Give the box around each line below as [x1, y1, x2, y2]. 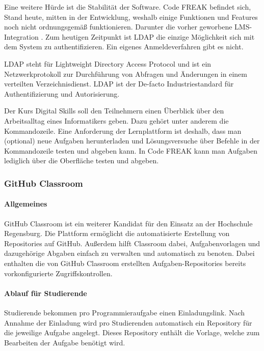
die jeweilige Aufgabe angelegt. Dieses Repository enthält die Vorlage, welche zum [4, 327, 260, 338]
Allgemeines [4, 198, 47, 209]
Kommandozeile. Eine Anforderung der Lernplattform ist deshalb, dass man [4, 125, 242, 136]
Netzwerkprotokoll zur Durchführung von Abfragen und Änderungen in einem [4, 68, 247, 79]
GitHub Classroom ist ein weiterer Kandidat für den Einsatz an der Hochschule [4, 218, 253, 228]
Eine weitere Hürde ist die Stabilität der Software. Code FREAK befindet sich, [4, 2, 251, 12]
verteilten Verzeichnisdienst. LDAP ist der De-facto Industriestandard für [4, 78, 234, 89]
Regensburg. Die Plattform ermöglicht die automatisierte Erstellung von [4, 228, 230, 239]
